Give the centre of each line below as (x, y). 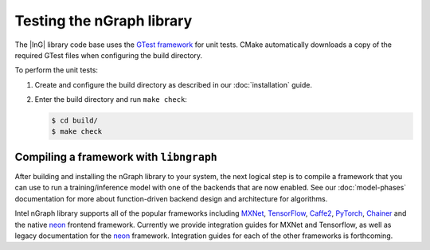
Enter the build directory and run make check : (111, 100)
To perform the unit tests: (57, 70)
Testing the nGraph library (104, 21)
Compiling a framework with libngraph (116, 156)
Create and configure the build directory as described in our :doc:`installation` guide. (173, 84)
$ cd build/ (75, 121)
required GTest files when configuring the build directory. (109, 55)
